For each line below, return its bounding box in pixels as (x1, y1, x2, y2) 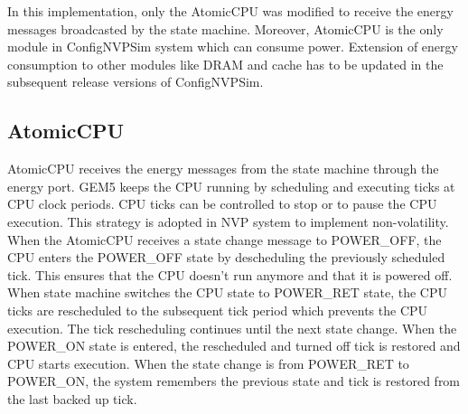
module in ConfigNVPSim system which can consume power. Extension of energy (7, 37, 458, 56)
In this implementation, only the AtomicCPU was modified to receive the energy (7, 2, 454, 20)
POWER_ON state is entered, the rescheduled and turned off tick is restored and (7, 336, 461, 355)
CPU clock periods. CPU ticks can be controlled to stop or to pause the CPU (7, 194, 437, 213)
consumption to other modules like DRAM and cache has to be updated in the (7, 54, 444, 73)
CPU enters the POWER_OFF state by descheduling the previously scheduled (7, 248, 445, 267)
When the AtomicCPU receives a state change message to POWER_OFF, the (7, 230, 442, 249)
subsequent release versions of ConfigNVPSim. (7, 72, 264, 91)
